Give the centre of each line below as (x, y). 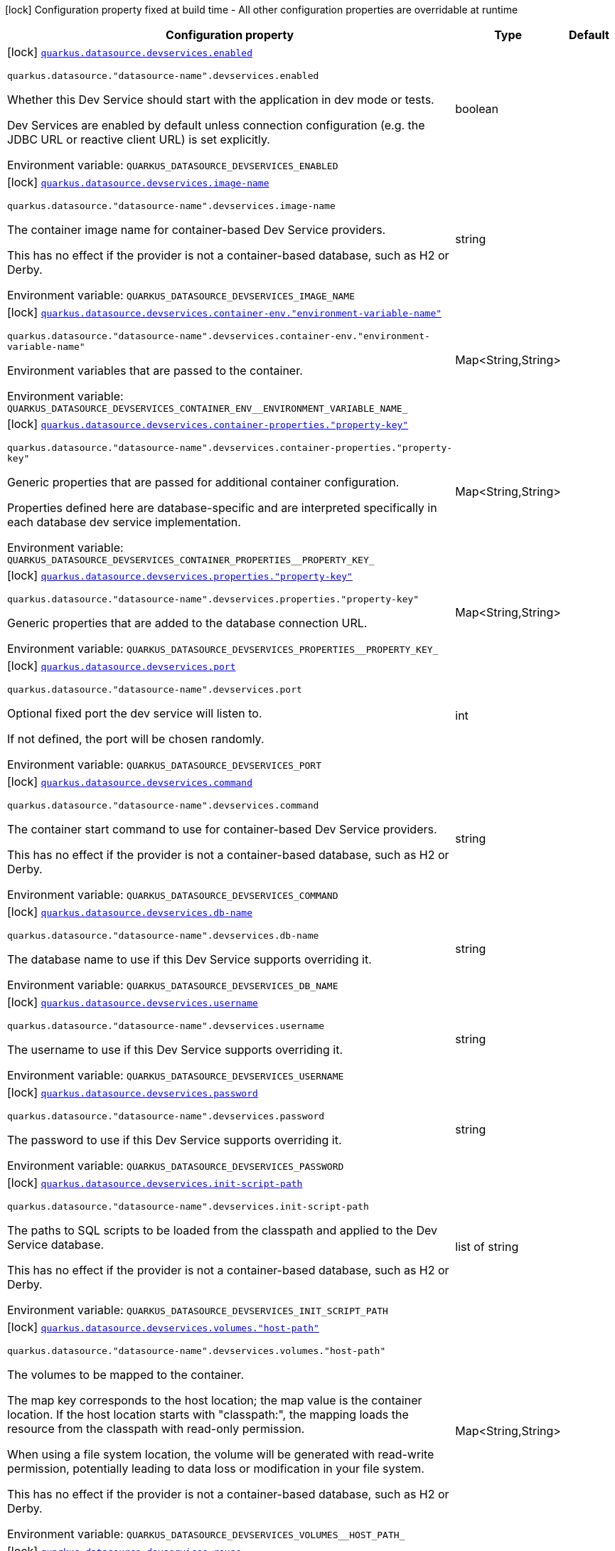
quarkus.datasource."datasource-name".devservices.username (166, 1026)
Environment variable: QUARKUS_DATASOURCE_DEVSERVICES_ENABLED (173, 165)
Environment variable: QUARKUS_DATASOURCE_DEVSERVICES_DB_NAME (173, 985)
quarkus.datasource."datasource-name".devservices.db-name (163, 936)
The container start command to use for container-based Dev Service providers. (222, 829)
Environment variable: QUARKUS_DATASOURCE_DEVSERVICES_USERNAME (176, 1075)
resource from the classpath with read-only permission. (156, 1429)
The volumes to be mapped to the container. (125, 1375)
